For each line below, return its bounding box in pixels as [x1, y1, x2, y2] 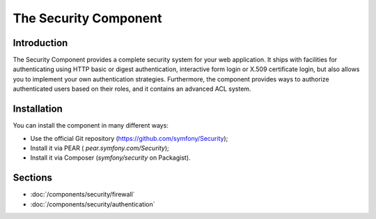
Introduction [13, 37, 68, 49]
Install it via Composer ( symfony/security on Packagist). [30, 153, 191, 162]
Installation [13, 103, 63, 115]
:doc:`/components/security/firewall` [30, 190, 135, 199]
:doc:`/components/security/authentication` [30, 199, 155, 209]
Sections [13, 172, 52, 184]
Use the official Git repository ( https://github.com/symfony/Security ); [30, 134, 228, 142]
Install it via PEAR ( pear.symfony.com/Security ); [30, 144, 170, 152]
